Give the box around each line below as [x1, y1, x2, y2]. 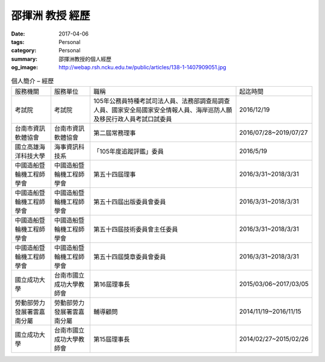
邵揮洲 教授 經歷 [11, 9, 90, 22]
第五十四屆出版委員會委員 [93, 198, 166, 206]
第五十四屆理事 [93, 170, 136, 178]
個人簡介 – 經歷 [11, 76, 54, 85]
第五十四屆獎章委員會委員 [93, 252, 166, 261]
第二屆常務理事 [93, 128, 136, 137]
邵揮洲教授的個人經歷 [58, 55, 111, 63]
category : [11, 47, 37, 54]
